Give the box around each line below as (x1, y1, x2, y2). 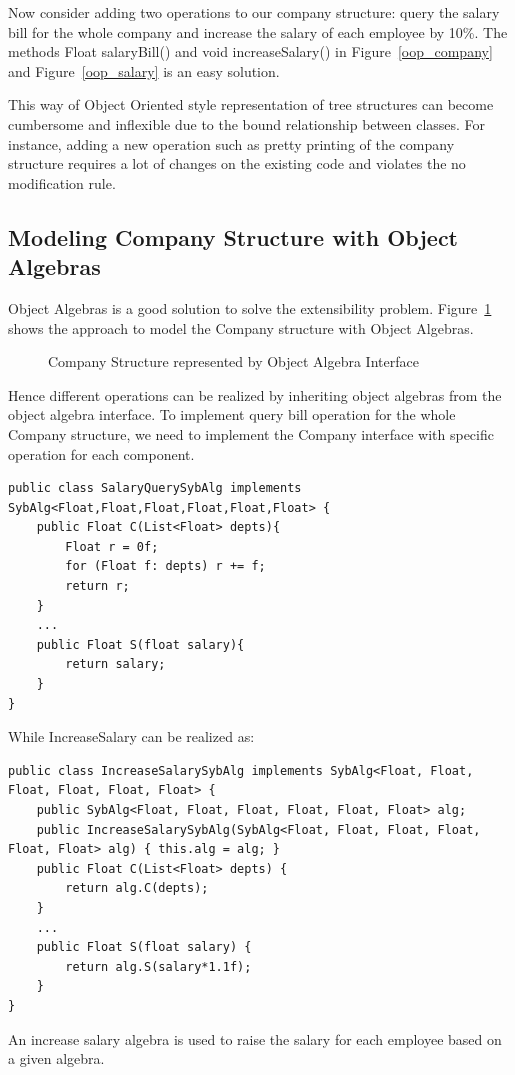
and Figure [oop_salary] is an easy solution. (8, 60, 280, 81)
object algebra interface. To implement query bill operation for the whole (8, 404, 456, 425)
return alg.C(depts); (65, 881, 209, 896)
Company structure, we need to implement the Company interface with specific (8, 423, 494, 444)
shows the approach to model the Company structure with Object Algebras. (8, 317, 474, 338)
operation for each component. (8, 443, 195, 464)
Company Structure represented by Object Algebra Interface (48, 351, 419, 372)
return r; (65, 579, 130, 594)
